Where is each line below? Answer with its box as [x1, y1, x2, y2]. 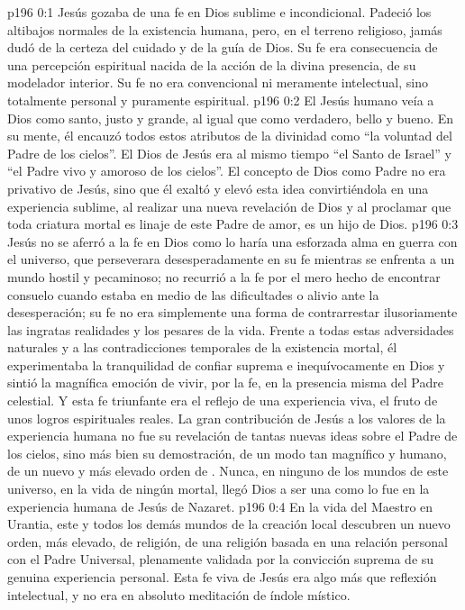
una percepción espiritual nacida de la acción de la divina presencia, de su [7, 55, 416, 74]
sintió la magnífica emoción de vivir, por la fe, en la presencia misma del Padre [7, 373, 443, 392]
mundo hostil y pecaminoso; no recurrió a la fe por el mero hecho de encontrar [7, 267, 441, 286]
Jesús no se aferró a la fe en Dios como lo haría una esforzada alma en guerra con [7, 232, 458, 250]
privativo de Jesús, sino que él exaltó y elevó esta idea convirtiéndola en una [7, 178, 429, 197]
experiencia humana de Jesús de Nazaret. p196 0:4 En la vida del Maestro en [7, 496, 433, 515]
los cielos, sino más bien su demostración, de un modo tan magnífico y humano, [7, 443, 447, 462]
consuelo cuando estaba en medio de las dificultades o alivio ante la [7, 285, 379, 304]
